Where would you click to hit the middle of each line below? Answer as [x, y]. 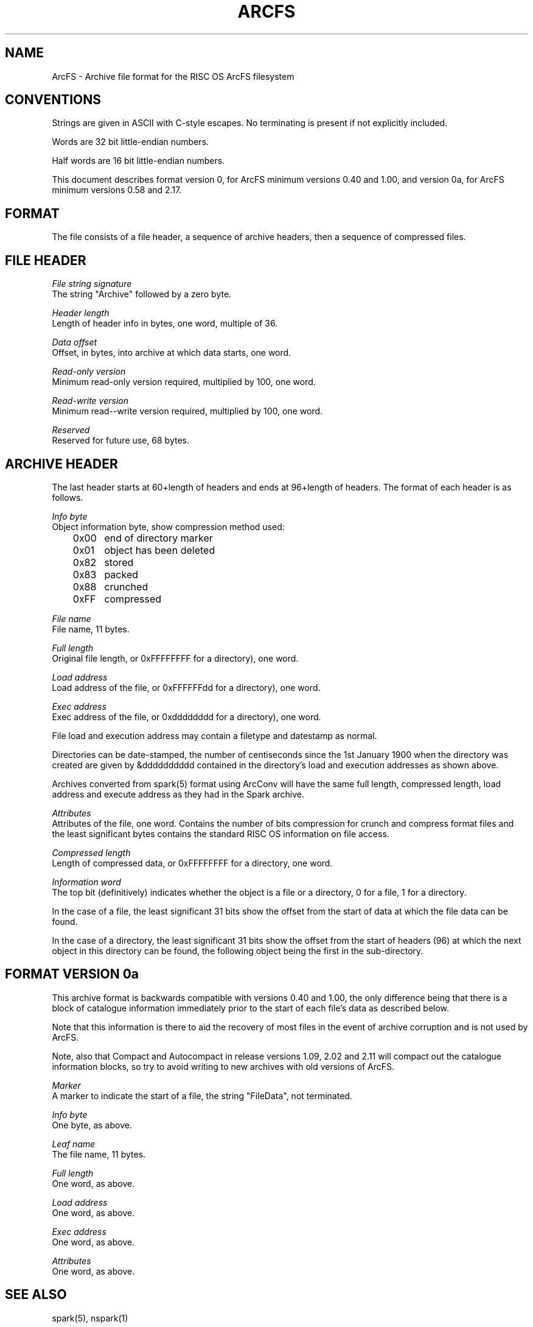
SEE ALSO [36, 1295]
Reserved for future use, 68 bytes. [120, 441]
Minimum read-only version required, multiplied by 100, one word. [184, 382]
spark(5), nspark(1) [90, 1318]
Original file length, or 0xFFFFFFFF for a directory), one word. [175, 658]
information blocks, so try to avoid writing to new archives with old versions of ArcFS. [223, 1066]
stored [119, 562]
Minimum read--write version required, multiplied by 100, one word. [187, 411]
